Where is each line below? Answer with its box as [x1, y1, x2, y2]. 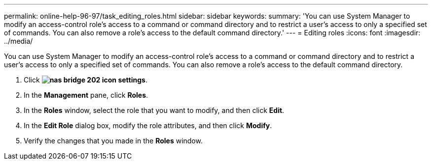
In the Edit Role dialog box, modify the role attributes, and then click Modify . [24, 121, 272, 130]
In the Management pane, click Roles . [24, 91, 148, 99]
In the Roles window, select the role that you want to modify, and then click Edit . [24, 106, 285, 114]
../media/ [4, 37, 33, 45]
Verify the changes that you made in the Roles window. [24, 137, 203, 145]
